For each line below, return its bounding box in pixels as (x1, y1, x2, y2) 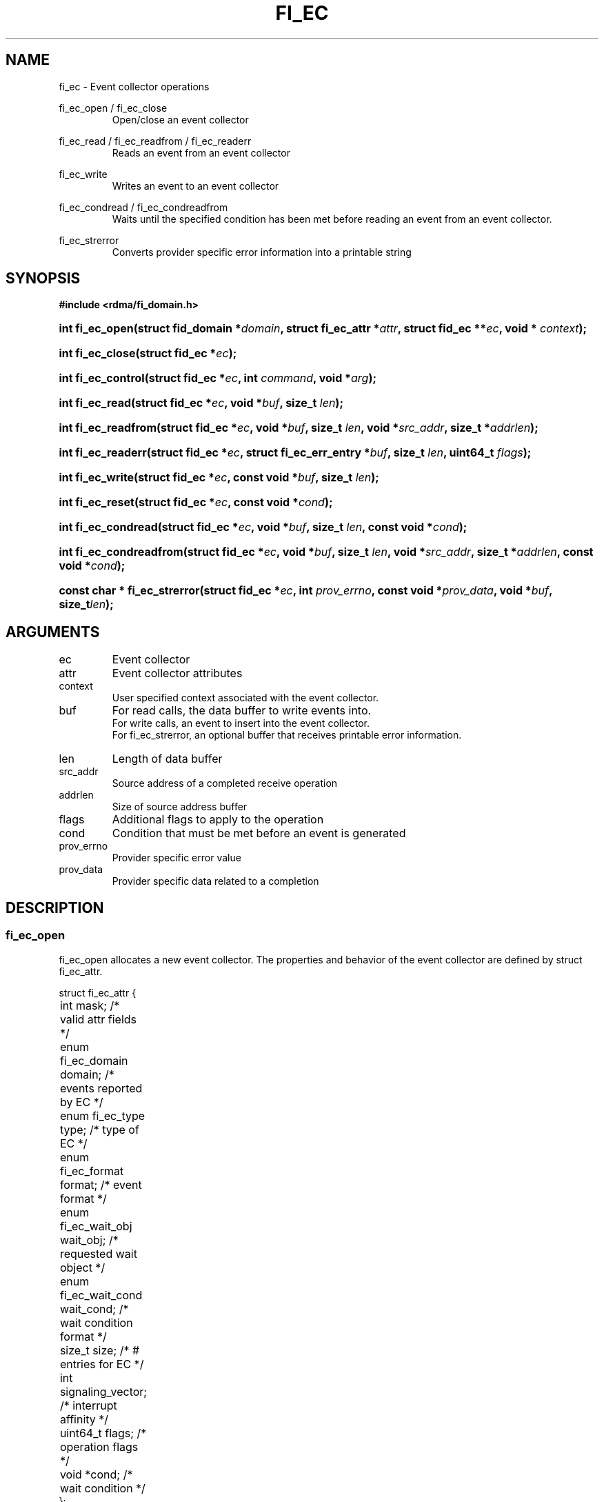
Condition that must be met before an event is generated (112, 826, 406, 841)
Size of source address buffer (112, 801, 248, 813)
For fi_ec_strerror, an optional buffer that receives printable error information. (112, 729, 462, 741)
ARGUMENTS (6, 623, 100, 641)
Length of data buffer (112, 752, 223, 766)
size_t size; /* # (59, 1343, 140, 1357)
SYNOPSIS (6, 270, 81, 288)
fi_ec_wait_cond (59, 1288, 143, 1302)
